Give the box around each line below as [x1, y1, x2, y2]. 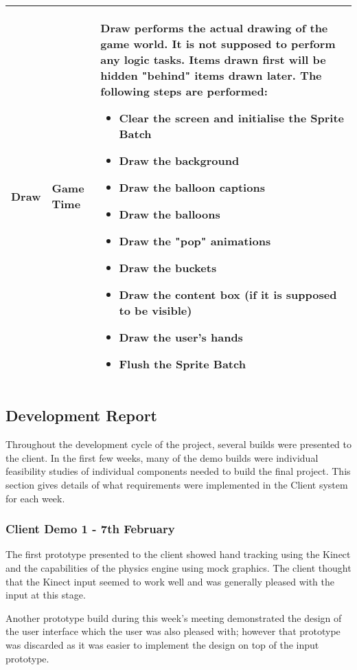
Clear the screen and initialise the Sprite [119, 110, 345, 126]
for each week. [5, 491, 65, 505]
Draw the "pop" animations [119, 233, 271, 249]
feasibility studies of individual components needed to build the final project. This [5, 464, 351, 478]
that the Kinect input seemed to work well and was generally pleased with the [5, 574, 334, 588]
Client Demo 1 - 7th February [5, 520, 175, 537]
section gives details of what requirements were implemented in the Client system [5, 477, 348, 491]
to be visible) [119, 302, 192, 318]
